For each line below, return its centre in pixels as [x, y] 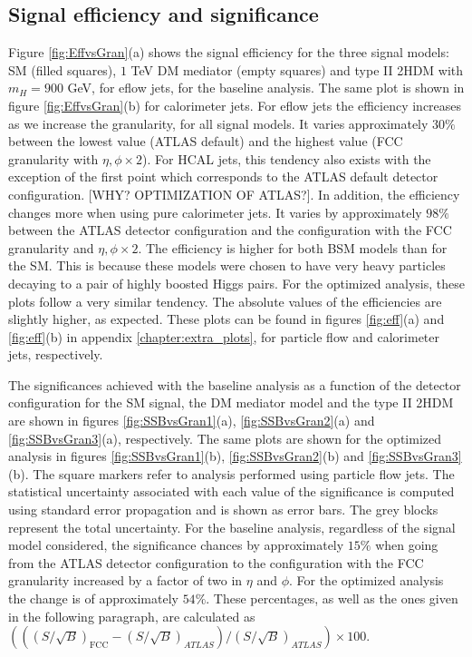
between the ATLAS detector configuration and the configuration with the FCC [230, 230]
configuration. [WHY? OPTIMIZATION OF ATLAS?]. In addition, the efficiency [234, 194]
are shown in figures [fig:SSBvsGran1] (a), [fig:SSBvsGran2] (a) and [192, 421]
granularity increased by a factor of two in [125, 580]
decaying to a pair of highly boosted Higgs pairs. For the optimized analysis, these [237, 283]
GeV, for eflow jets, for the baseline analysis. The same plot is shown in [266, 88]
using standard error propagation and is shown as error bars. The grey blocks [223, 510]
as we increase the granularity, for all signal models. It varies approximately [218, 123]
